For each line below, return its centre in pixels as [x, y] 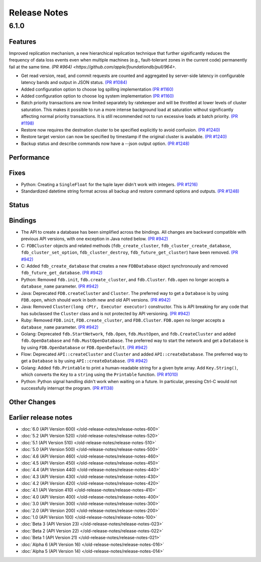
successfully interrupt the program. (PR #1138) [67, 388]
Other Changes [32, 402]
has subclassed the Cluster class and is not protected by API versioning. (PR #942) [106, 313]
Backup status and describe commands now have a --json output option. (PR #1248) [105, 144]
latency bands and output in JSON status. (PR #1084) [74, 82]
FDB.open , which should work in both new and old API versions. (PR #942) [96, 300]
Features [22, 41]
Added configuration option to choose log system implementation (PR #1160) [97, 96]
